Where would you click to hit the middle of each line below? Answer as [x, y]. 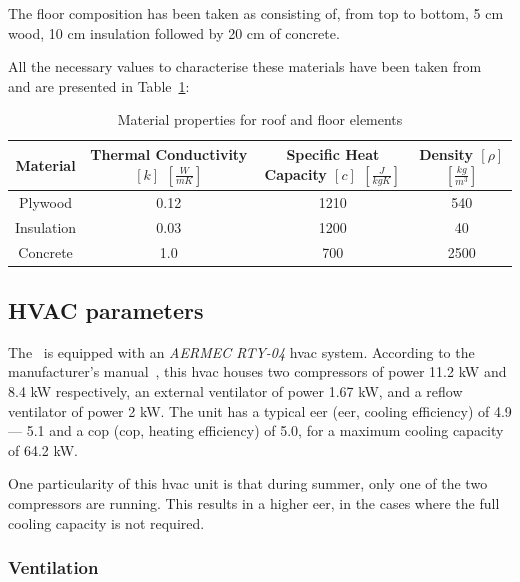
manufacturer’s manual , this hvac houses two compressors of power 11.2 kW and [257, 371]
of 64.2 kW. [43, 449]
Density [446, 153]
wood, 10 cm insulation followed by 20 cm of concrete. [174, 32]
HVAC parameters [106, 309]
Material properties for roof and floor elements [260, 119]
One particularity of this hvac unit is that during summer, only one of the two [248, 483]
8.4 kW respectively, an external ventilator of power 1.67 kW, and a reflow [235, 390]
